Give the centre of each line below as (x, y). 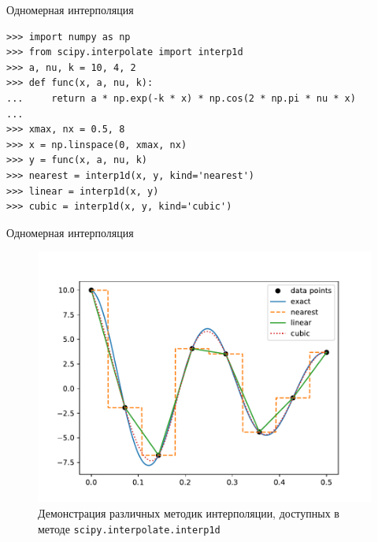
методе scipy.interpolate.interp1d (129, 528)
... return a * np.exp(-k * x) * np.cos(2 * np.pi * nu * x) (181, 98)
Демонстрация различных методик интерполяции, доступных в (189, 512)
